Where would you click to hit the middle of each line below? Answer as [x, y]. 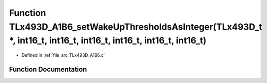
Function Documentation [48, 69]
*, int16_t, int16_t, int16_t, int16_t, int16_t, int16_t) [108, 41]
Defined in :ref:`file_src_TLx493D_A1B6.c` [63, 55]
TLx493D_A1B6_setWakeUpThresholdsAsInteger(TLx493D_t [136, 27]
